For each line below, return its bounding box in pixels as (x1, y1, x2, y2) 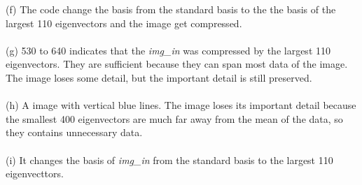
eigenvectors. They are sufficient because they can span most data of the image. (6, 57, 348, 71)
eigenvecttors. (6, 166, 64, 181)
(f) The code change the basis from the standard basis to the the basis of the (6, 2, 336, 16)
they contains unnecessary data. (6, 125, 143, 140)
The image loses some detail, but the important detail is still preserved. (6, 70, 312, 84)
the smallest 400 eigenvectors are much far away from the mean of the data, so (6, 111, 343, 126)
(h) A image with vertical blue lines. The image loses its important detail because (6, 98, 356, 112)
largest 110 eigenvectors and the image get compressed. (6, 15, 242, 30)
